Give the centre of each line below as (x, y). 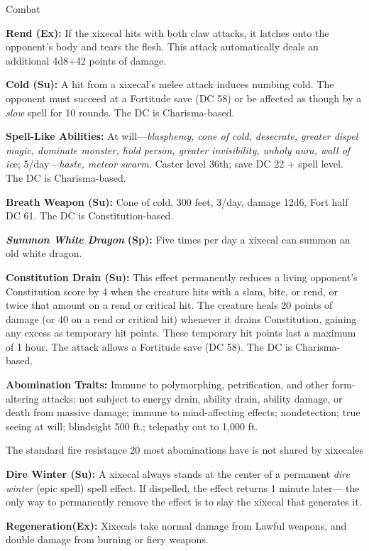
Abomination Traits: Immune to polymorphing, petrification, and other (167, 384)
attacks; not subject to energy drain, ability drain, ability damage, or (192, 398)
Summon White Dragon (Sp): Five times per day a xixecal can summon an (178, 239)
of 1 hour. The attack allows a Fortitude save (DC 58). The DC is (149, 346)
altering (22, 398)
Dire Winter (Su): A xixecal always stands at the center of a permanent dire (178, 474)
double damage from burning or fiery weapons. (107, 539)
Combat (23, 9)
